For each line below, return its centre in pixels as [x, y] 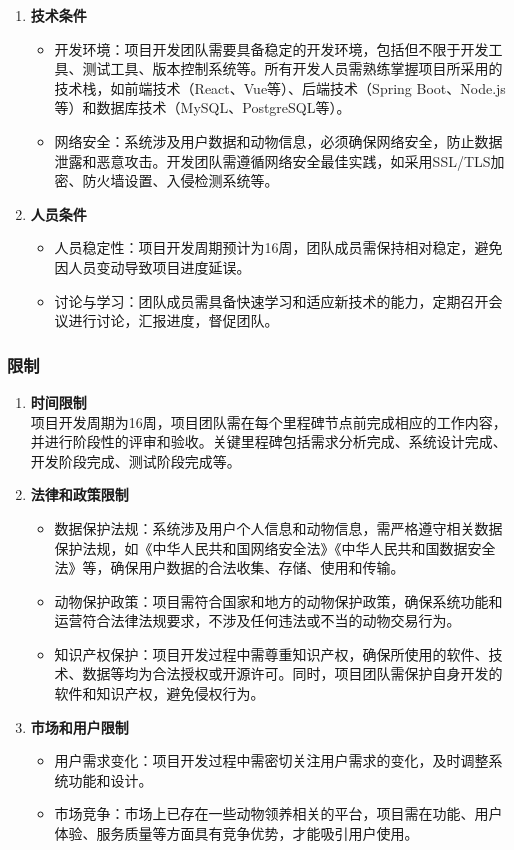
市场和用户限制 [79, 726]
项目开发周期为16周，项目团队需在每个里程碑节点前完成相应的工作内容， [268, 421]
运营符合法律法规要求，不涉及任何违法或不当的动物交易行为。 [257, 620]
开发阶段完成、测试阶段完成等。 [135, 460]
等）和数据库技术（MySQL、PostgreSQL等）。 [202, 107]
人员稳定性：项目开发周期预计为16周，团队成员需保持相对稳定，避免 [278, 247]
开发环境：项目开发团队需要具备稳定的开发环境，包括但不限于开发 [271, 48]
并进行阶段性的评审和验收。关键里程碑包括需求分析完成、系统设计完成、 [268, 441]
